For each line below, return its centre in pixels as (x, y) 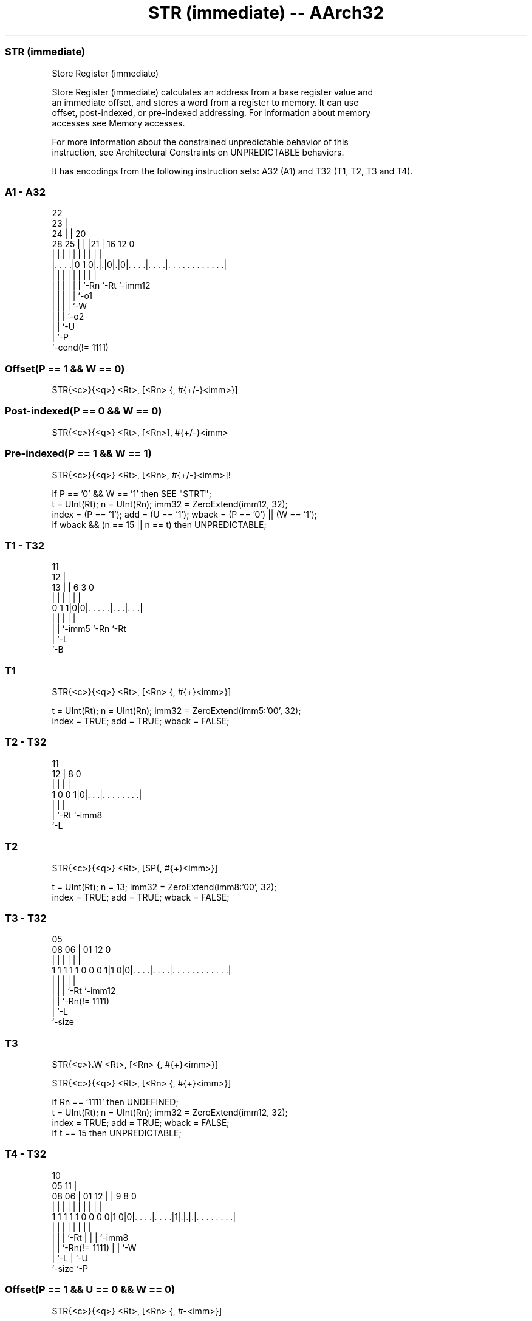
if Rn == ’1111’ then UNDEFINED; (115, 1102)
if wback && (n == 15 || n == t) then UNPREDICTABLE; (159, 524)
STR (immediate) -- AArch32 (266, 13)
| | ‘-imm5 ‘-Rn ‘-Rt (89, 629)
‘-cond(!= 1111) (80, 348)
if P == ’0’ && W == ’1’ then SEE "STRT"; (132, 493)
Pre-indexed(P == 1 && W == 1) (78, 454)
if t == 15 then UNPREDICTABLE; (117, 1133)
